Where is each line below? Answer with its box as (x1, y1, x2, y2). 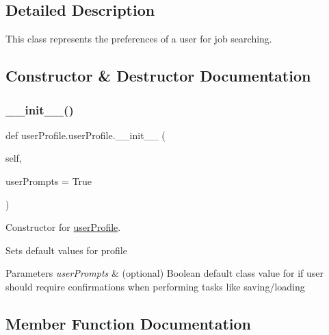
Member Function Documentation (5, 312, 252, 334)
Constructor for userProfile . (5, 220, 121, 234)
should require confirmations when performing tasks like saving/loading (5, 279, 305, 293)
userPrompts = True (5, 173, 92, 188)
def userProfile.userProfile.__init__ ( (5, 127, 166, 142)
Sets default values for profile (5, 243, 127, 257)
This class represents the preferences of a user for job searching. (5, 32, 272, 46)
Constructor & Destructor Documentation (5, 65, 311, 86)
